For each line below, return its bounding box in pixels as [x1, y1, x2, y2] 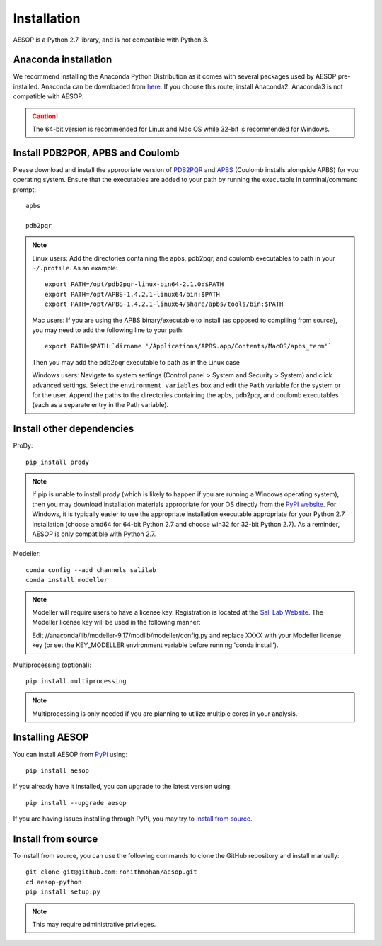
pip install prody [25, 457, 90, 466]
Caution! [32, 112, 59, 120]
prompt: [13, 185, 37, 194]
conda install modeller [25, 576, 108, 584]
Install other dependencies [13, 423, 134, 435]
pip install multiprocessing [25, 677, 127, 685]
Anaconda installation [13, 54, 112, 66]
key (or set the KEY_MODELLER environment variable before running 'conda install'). [32, 641, 279, 649]
